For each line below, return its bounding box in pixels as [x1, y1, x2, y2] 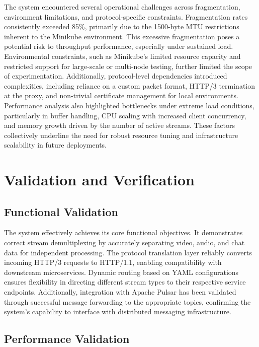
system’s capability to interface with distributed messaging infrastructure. [4, 306, 231, 317]
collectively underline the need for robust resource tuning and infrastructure [4, 129, 238, 140]
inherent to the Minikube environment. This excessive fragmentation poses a [4, 31, 240, 41]
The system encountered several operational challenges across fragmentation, [4, 2, 240, 12]
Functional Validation [4, 203, 118, 219]
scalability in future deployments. [4, 140, 107, 150]
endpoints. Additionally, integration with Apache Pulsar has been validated [4, 287, 236, 297]
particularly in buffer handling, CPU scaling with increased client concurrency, [4, 110, 246, 120]
